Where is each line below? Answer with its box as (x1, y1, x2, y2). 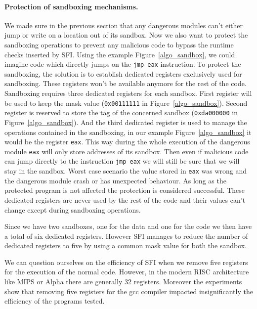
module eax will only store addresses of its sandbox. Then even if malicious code (4, 146, 249, 156)
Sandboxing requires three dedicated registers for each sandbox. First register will (4, 88, 252, 98)
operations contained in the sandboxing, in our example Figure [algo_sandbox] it (4, 127, 252, 137)
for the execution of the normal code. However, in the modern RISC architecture (4, 266, 249, 277)
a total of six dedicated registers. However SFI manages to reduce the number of (4, 230, 248, 241)
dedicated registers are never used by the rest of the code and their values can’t (4, 194, 246, 205)
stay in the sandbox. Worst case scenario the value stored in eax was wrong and (4, 166, 247, 176)
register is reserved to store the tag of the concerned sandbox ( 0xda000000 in (4, 107, 238, 118)
